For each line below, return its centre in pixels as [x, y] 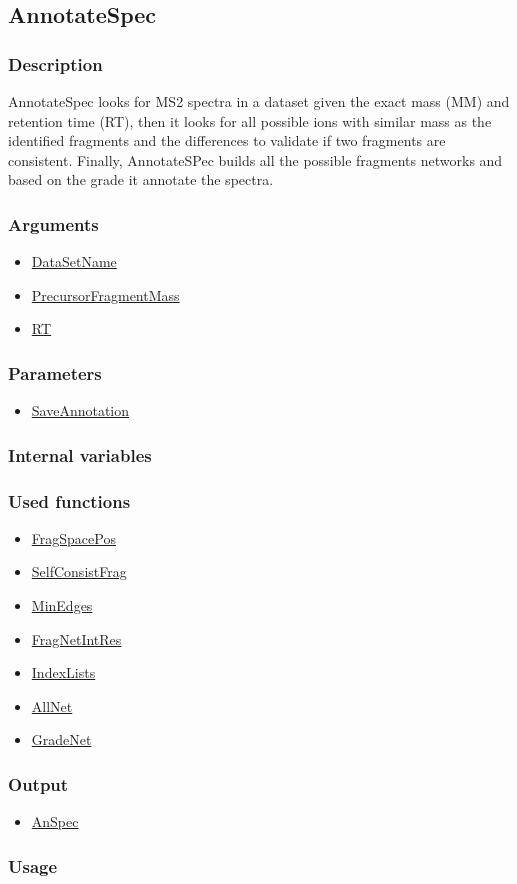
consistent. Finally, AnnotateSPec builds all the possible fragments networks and [255, 159]
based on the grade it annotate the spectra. [141, 179]
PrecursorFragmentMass [105, 294]
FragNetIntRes [76, 638]
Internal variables [80, 454]
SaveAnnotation [80, 410]
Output [38, 783]
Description [55, 63]
